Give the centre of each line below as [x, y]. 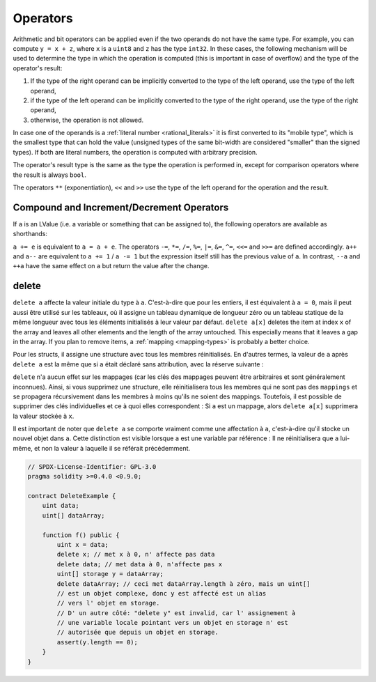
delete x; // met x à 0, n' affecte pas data [136, 555]
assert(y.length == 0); [97, 642]
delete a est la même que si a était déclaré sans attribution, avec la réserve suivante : [138, 364]
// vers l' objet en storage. [108, 603]
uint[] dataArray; [73, 515]
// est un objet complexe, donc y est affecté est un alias [162, 593]
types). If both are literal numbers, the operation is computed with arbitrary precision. [135, 152]
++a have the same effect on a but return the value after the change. [111, 266]
